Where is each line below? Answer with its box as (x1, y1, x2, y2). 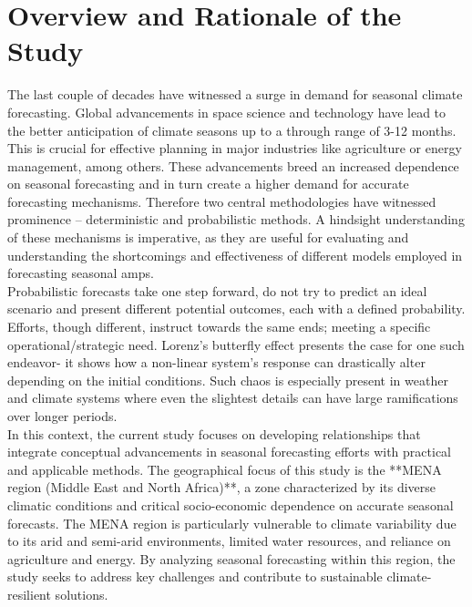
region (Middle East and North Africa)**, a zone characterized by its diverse (7, 478, 436, 497)
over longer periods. (7, 406, 118, 425)
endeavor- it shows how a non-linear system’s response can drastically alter (7, 353, 426, 372)
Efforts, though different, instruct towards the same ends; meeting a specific (7, 317, 431, 336)
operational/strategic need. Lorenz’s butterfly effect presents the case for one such (7, 334, 465, 354)
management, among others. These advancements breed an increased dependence (7, 156, 459, 175)
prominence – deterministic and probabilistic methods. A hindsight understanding (7, 210, 465, 229)
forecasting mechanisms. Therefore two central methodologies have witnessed (7, 191, 436, 211)
